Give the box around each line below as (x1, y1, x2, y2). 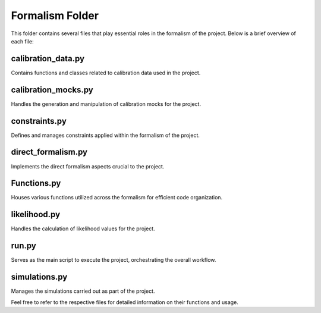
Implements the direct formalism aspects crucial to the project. (11, 162, 165, 170)
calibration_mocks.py (11, 84, 93, 95)
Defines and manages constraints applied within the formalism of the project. (11, 132, 200, 139)
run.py (11, 241, 37, 251)
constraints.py (11, 116, 67, 126)
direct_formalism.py (11, 147, 88, 157)
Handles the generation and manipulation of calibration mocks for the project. (11, 100, 202, 107)
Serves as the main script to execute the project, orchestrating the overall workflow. (11, 256, 216, 264)
